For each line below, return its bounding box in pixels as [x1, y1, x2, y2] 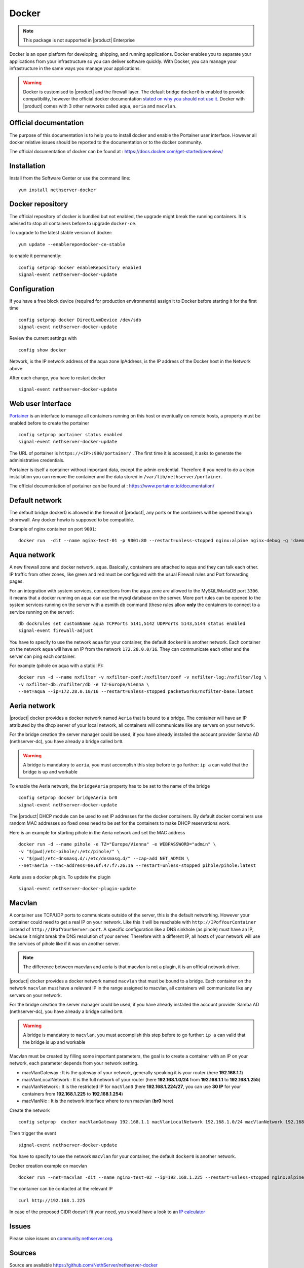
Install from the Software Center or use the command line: [9, 175, 131, 181]
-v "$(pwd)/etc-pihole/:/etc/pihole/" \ [18, 849, 120, 854]
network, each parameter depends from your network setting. [9, 1060, 139, 1066]
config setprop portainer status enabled [18, 432, 123, 438]
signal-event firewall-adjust [18, 628, 94, 633]
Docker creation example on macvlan [9, 1163, 87, 1169]
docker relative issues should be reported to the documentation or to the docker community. [9, 139, 203, 145]
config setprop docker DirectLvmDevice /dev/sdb [18, 317, 141, 323]
